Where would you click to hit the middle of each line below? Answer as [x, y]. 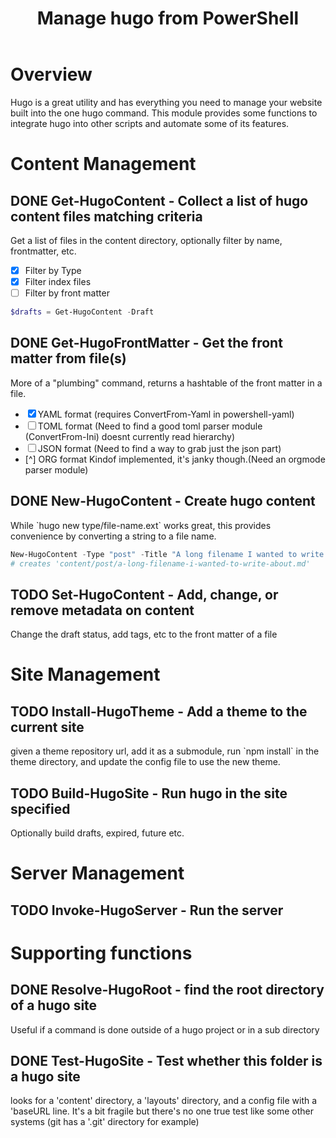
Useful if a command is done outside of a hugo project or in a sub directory [165, 1029]
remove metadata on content [102, 610]
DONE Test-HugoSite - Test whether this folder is [166, 1060]
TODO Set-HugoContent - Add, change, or [144, 594]
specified [40, 808]
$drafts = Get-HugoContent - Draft [82, 312]
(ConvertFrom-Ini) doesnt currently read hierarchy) [130, 436]
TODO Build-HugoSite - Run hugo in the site [149, 793]
